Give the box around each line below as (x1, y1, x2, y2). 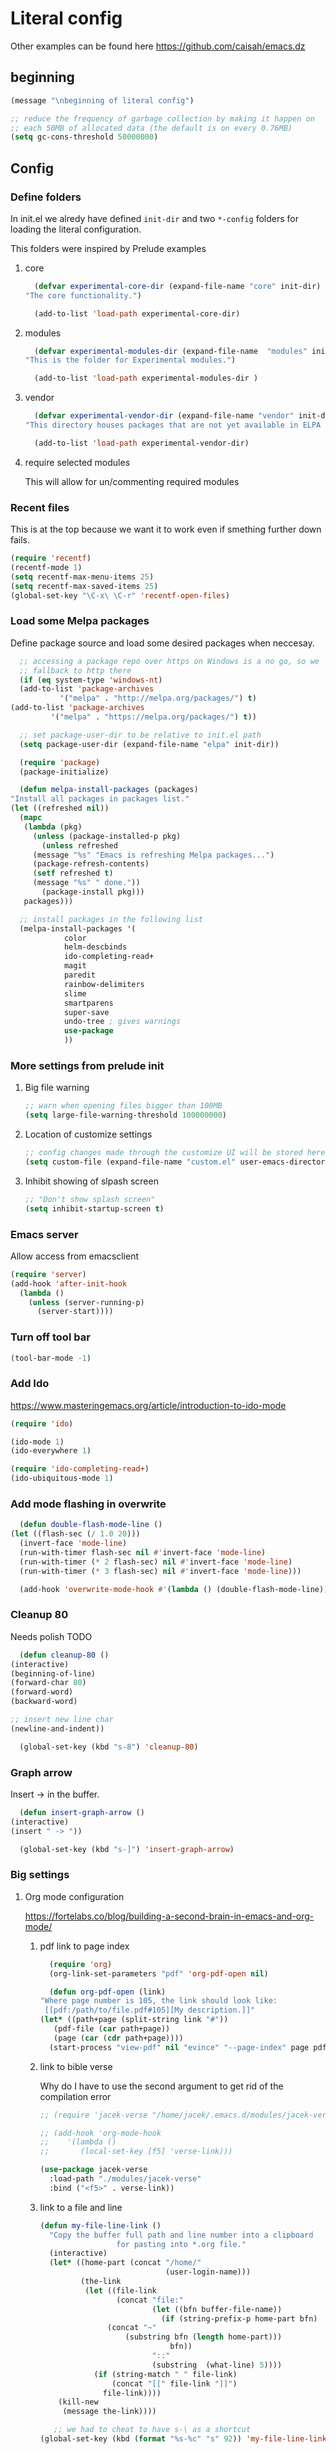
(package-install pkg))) (41, 887, 145, 897)
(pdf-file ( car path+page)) (53, 2024, 171, 2034)
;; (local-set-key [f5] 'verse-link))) (39, 2147, 233, 2157)
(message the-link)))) (62, 2407, 157, 2417)
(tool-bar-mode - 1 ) (10, 1353, 92, 1363)
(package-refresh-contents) (32, 859, 150, 869)
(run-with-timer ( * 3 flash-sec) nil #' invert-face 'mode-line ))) (19, 1566, 302, 1576)
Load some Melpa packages (10, 614, 150, 628)
